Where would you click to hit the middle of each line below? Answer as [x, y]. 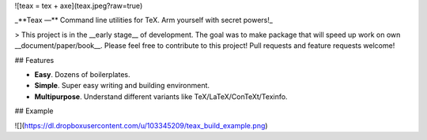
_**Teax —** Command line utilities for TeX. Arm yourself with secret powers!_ [144, 20]
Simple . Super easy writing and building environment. [122, 86]
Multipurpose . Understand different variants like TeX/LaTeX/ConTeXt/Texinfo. [161, 96]
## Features [34, 60]
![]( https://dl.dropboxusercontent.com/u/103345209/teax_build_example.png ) [141, 125]
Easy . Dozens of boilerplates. [82, 74]
